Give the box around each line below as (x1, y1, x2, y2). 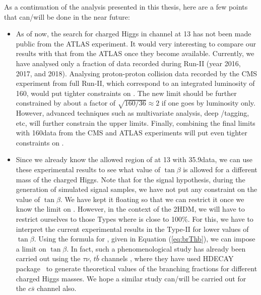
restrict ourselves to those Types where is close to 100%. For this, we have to (16, 214, 253, 224)
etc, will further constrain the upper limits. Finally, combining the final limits (16, 117, 255, 128)
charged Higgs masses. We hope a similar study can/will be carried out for (16, 273, 246, 283)
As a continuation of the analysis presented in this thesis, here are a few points (4, 2, 248, 12)
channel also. (37, 283, 77, 293)
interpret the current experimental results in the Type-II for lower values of (16, 223, 249, 234)
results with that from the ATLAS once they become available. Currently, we (16, 48, 254, 59)
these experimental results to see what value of (16, 164, 160, 175)
